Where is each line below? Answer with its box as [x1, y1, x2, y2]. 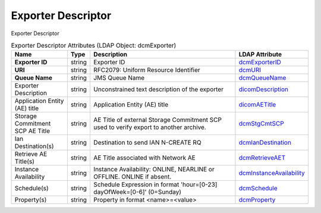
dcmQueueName [238, 74, 287, 82]
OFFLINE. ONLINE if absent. [93, 173, 172, 181]
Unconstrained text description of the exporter [93, 85, 224, 93]
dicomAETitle [238, 101, 276, 109]
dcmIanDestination [238, 139, 291, 147]
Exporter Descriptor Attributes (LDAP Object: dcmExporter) [11, 42, 177, 50]
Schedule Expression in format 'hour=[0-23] [93, 180, 218, 189]
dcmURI [238, 66, 262, 74]
